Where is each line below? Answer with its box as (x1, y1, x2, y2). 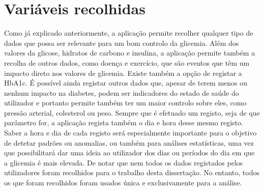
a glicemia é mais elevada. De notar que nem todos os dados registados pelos (4, 157, 243, 168)
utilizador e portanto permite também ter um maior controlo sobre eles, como (4, 97, 247, 108)
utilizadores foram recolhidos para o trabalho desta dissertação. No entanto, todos (4, 167, 259, 178)
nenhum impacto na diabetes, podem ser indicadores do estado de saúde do (4, 87, 239, 98)
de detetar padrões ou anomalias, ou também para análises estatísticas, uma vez (4, 137, 254, 148)
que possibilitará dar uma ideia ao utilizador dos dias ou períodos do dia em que (4, 147, 255, 158)
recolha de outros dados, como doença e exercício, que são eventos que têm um (4, 57, 250, 68)
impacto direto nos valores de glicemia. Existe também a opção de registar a (4, 67, 242, 78)
